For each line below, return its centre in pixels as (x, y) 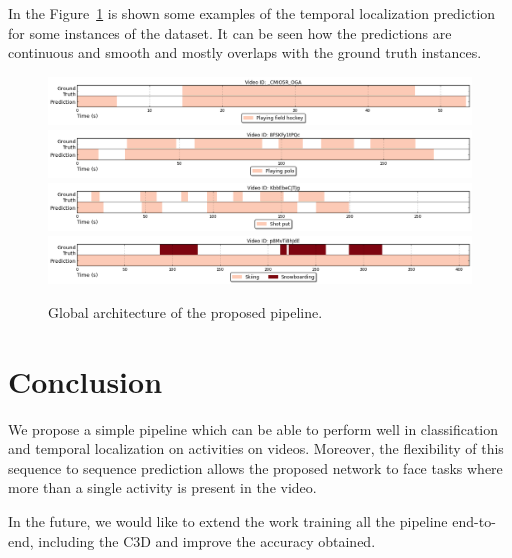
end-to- (474, 521)
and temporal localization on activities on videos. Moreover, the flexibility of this (256, 448)
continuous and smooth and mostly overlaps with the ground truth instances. (245, 52)
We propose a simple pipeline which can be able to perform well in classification (253, 428)
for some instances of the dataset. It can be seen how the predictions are (230, 32)
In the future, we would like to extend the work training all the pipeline (228, 521)
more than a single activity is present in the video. (162, 487)
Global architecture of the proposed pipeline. (185, 311)
